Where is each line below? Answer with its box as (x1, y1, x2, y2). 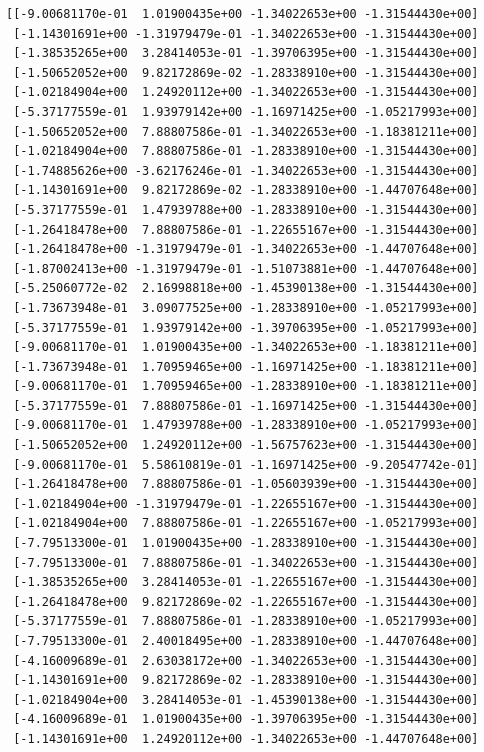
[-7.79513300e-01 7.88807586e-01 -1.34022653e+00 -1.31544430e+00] (13, 555, 479, 570)
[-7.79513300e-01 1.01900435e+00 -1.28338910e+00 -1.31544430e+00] (13, 536, 479, 551)
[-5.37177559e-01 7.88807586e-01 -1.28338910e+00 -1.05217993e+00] (13, 614, 479, 629)
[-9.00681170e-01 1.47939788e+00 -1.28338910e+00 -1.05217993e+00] (13, 418, 479, 433)
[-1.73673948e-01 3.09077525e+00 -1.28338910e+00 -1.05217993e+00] (13, 300, 479, 315)
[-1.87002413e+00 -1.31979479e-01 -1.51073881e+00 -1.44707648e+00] (13, 261, 479, 276)
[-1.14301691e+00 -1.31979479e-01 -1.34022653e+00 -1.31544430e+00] (13, 26, 479, 41)
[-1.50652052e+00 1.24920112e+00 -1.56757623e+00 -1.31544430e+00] (13, 438, 479, 453)
